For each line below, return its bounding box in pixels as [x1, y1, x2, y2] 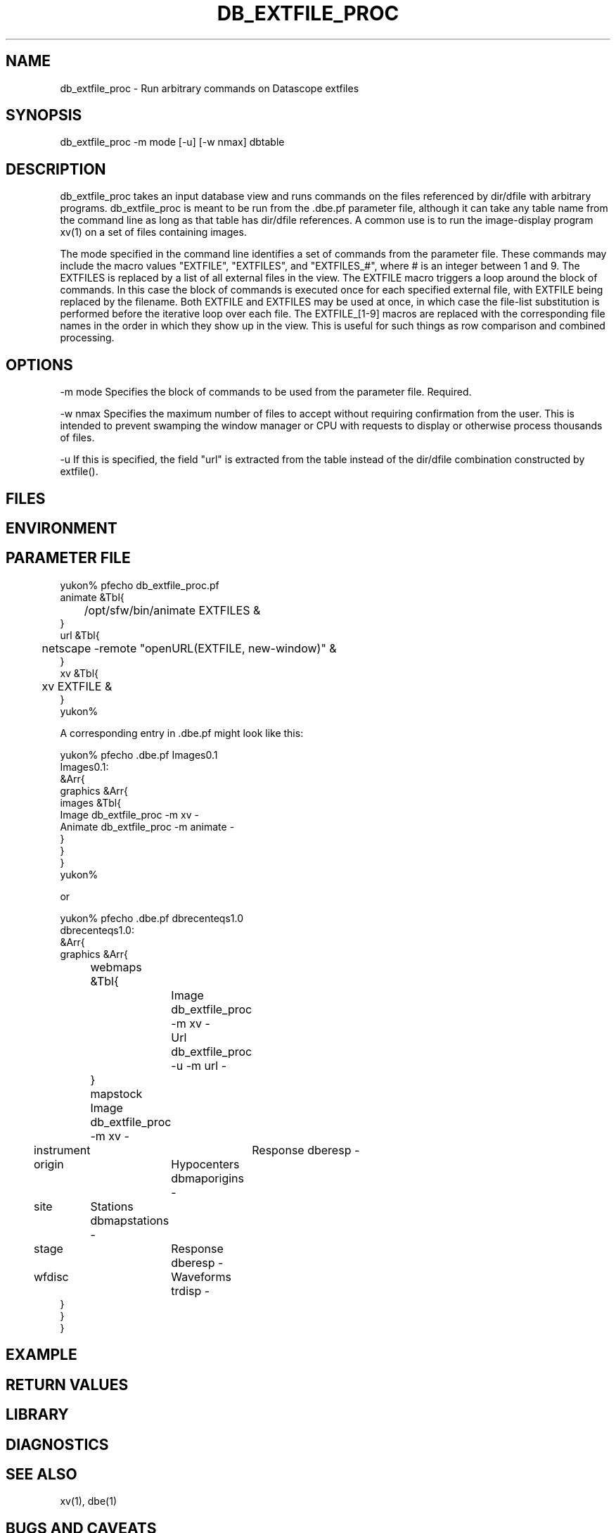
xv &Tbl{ [60, 667, 99, 679]
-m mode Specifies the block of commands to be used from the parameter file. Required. [60, 386, 472, 398]
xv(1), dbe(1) [60, 1495, 117, 1508]
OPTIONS [6, 355, 73, 374]
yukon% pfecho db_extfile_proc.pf [60, 579, 219, 591]
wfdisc [33, 1269, 69, 1284]
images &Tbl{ [60, 796, 122, 809]
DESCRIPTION [6, 160, 106, 178]
